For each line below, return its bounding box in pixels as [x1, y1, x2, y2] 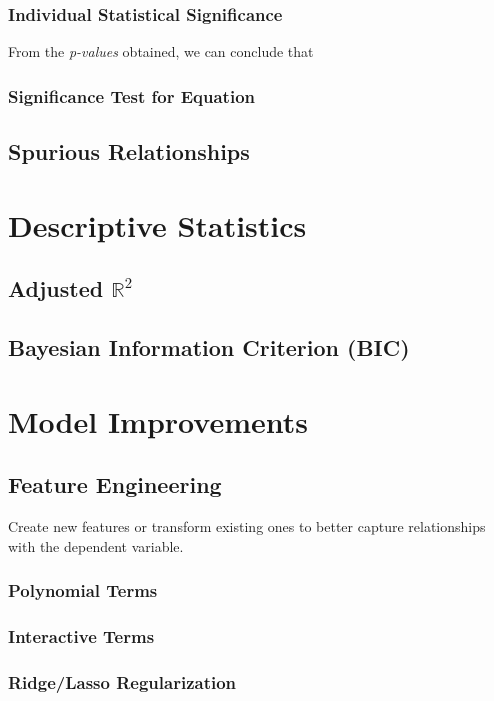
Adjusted [8, 273, 104, 304]
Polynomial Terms [8, 578, 158, 603]
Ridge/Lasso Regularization [8, 669, 237, 694]
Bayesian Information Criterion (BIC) [8, 331, 410, 362]
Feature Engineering [8, 469, 222, 500]
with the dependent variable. [8, 535, 184, 556]
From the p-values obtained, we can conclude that [8, 41, 314, 62]
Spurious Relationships [8, 136, 250, 167]
